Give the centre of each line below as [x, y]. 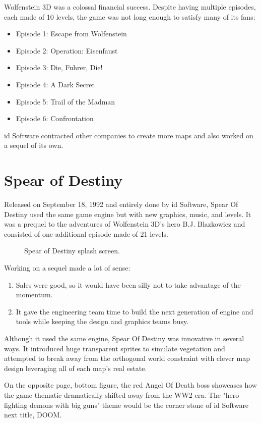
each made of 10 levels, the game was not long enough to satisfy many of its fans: [130, 16]
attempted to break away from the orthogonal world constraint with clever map [127, 358]
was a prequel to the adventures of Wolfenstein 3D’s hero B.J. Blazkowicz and [125, 224]
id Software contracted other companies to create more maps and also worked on [129, 135]
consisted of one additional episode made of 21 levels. [86, 233]
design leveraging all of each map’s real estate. [76, 368]
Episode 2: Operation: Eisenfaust [67, 50]
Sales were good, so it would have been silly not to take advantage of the [128, 284]
